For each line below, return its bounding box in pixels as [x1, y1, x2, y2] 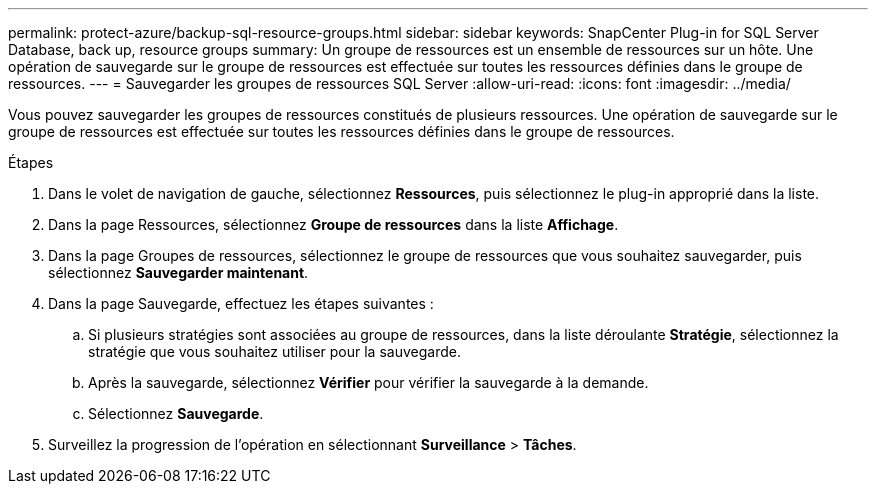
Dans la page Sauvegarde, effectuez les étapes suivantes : [48, 295, 434, 312]
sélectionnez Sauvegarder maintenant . [48, 264, 309, 281]
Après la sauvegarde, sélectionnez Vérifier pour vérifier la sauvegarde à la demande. [88, 374, 649, 391]
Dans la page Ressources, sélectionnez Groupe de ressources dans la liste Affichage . [48, 216, 619, 233]
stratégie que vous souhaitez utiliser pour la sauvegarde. [88, 343, 461, 360]
